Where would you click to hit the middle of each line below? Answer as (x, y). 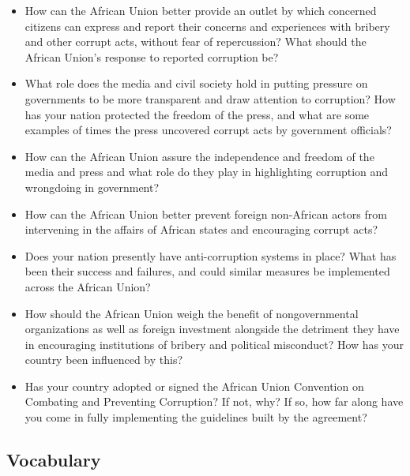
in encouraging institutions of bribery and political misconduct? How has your (214, 344)
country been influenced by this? (104, 360)
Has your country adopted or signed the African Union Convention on (194, 386)
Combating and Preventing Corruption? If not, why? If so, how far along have (214, 401)
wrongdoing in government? (92, 187)
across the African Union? (88, 286)
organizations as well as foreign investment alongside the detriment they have (212, 329)
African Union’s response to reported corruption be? (152, 56)
